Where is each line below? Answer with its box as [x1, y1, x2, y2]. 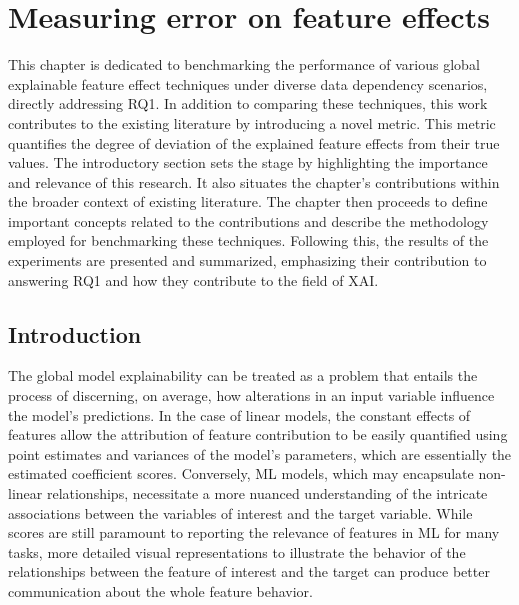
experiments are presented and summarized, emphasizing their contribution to [8, 250, 487, 271]
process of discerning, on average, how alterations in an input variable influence [8, 385, 495, 406]
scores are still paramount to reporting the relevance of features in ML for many [8, 522, 500, 543]
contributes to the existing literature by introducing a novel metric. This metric [8, 112, 496, 133]
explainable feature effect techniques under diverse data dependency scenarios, [8, 73, 488, 94]
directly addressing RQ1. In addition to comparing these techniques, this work [8, 93, 488, 114]
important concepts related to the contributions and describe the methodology [8, 210, 489, 231]
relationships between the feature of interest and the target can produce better [8, 561, 490, 582]
